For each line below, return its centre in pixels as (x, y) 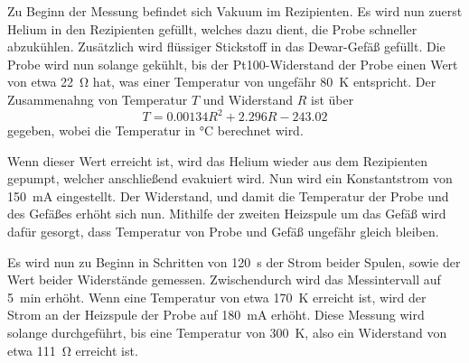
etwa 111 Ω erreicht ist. (73, 350)
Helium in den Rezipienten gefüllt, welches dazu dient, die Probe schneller (212, 28)
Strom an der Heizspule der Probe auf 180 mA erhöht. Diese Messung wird (216, 315)
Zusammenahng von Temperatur (98, 99)
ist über (333, 99)
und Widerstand (248, 99)
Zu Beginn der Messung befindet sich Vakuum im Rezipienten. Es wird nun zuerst (235, 11)
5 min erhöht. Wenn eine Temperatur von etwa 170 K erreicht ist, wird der (217, 297)
